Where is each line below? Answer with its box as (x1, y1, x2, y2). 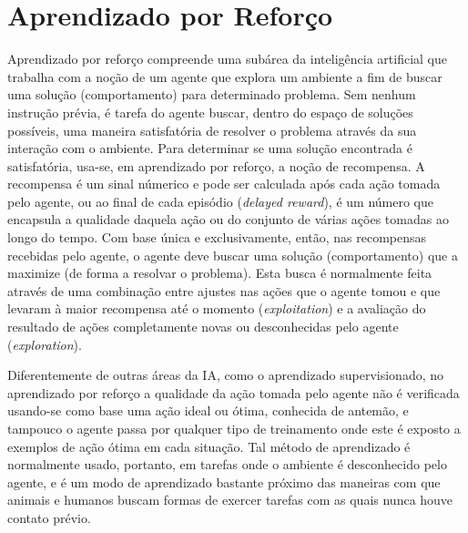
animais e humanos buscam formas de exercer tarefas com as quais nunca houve (7, 490, 453, 509)
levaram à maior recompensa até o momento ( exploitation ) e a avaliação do (7, 299, 426, 318)
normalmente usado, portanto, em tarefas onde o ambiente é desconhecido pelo (7, 455, 447, 474)
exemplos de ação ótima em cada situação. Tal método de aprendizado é (7, 436, 411, 456)
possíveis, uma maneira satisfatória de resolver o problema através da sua (7, 120, 417, 139)
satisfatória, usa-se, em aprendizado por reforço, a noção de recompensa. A (7, 156, 425, 175)
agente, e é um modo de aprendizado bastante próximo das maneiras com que (7, 472, 441, 491)
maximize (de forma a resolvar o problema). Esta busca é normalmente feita (7, 263, 432, 282)
